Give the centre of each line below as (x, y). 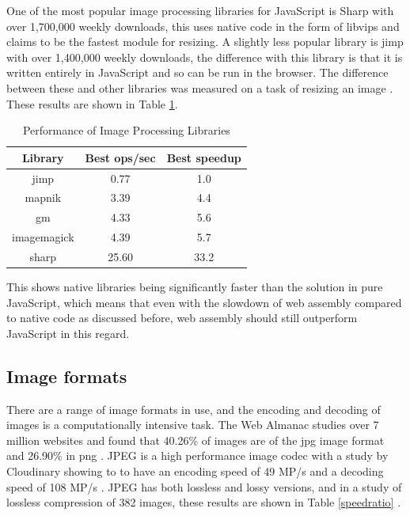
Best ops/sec (120, 157)
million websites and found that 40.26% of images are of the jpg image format (196, 440)
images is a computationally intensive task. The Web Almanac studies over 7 (193, 425)
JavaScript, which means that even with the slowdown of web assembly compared (204, 302)
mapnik (43, 197)
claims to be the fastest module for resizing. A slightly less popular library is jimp (205, 42)
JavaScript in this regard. (68, 333)
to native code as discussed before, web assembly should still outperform (182, 318)
